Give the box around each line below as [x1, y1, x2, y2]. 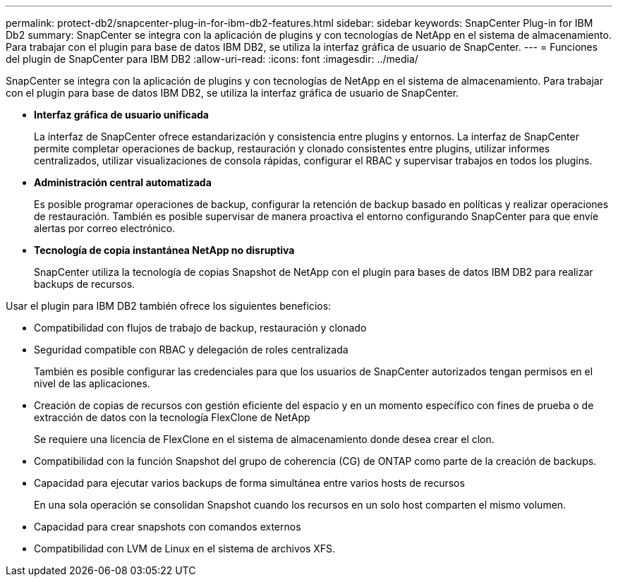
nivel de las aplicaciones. [34, 377, 150, 389]
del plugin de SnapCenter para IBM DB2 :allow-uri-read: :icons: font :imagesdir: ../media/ [6, 53, 418, 65]
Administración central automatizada [34, 176, 212, 188]
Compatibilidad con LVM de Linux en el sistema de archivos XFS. [34, 542, 336, 554]
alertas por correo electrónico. [34, 222, 176, 234]
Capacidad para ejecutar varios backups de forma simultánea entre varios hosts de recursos [34, 477, 465, 489]
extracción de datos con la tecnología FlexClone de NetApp [34, 411, 310, 423]
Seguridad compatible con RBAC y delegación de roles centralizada [34, 344, 349, 356]
